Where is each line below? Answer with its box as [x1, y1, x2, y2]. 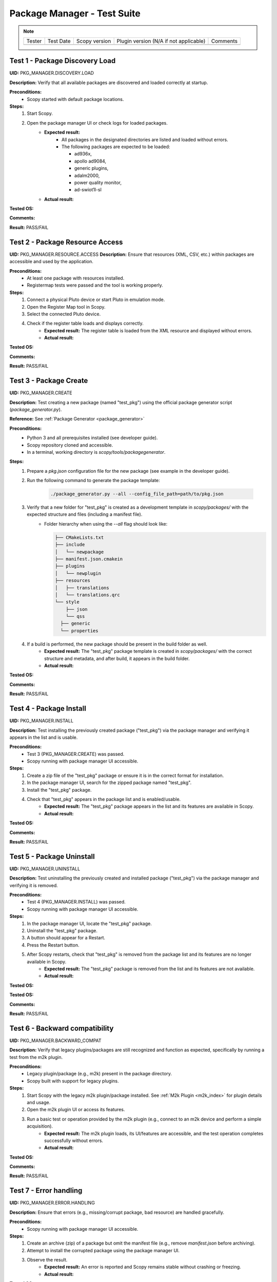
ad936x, [74, 151, 92, 157]
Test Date [47, 37, 71, 45]
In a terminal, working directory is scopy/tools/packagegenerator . [27, 449, 166, 455]
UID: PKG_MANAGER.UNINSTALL [9, 866, 81, 872]
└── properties [60, 628, 98, 633]
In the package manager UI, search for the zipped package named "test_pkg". [27, 779, 192, 786]
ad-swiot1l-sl [74, 187, 102, 193]
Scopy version [76, 37, 111, 45]
